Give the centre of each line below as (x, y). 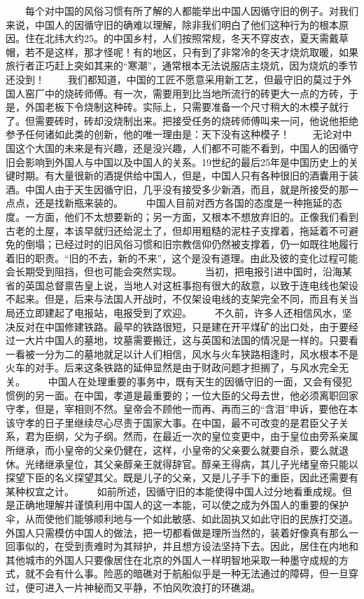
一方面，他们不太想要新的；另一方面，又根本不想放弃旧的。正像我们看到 (191, 216)
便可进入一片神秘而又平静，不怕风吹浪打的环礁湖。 (142, 587)
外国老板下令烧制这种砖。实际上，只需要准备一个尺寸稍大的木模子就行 (187, 107)
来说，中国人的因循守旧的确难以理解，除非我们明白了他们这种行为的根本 (172, 24)
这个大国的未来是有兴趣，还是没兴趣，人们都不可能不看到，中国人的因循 (182, 147)
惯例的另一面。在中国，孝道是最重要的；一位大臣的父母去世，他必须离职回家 (182, 395)
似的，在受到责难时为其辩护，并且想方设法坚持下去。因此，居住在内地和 (191, 546)
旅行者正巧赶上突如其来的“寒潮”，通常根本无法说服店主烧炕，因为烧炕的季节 (182, 66)
